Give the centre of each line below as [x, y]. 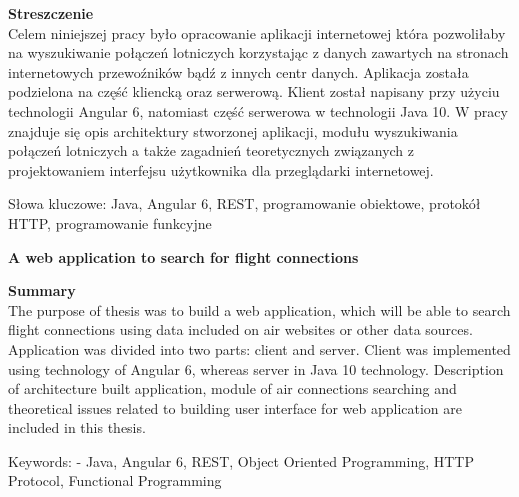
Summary [42, 290]
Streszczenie [51, 13]
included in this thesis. [77, 427]
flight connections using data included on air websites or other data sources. [240, 329]
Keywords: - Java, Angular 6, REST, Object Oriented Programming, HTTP [241, 460]
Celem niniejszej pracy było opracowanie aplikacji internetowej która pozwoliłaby [257, 32]
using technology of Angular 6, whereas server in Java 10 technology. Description [256, 368]
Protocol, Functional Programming [115, 480]
